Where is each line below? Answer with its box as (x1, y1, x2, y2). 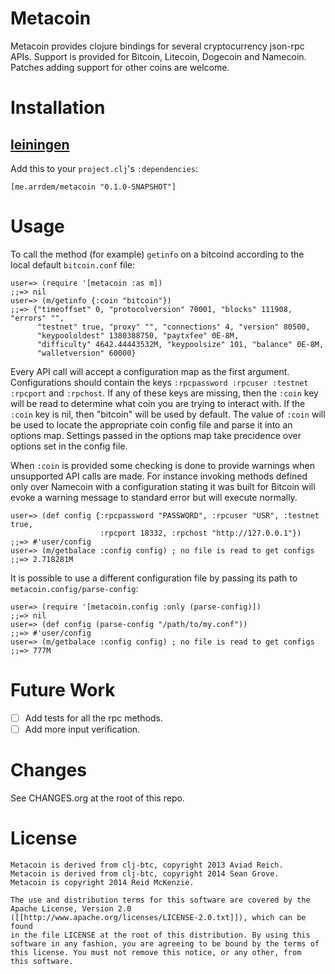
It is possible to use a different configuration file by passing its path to (10, 572, 298, 584)
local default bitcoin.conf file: (10, 258, 136, 271)
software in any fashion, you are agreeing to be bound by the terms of (10, 938, 320, 949)
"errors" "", (10, 313, 65, 323)
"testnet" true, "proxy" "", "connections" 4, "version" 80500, (36, 322, 311, 332)
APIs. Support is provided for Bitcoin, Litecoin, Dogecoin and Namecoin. (10, 50, 307, 62)
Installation (10, 97, 106, 119)
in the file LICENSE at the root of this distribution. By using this (10, 930, 311, 940)
